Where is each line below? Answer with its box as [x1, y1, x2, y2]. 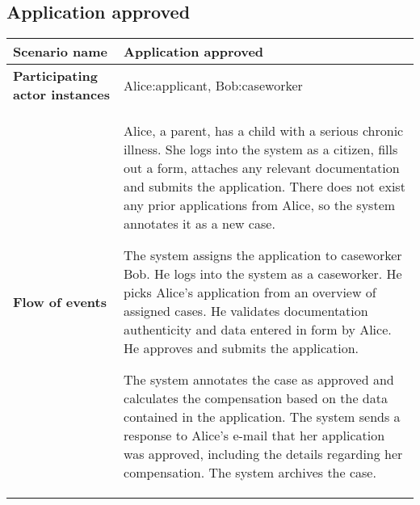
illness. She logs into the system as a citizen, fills [124, 140, 398, 159]
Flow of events [13, 292, 107, 311]
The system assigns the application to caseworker [124, 246, 402, 265]
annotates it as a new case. [124, 214, 275, 234]
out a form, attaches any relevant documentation [124, 158, 400, 178]
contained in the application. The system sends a [124, 407, 401, 427]
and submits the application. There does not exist [124, 177, 405, 196]
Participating [13, 66, 98, 86]
